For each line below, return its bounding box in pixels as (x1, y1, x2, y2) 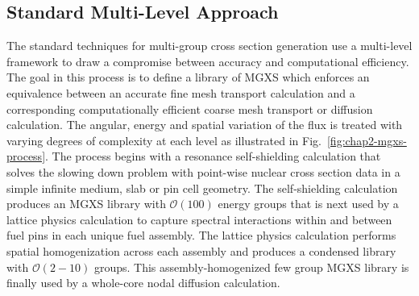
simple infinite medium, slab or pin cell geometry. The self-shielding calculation (6, 179, 398, 196)
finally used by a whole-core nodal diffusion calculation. (6, 274, 280, 291)
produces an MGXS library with (6, 195, 166, 212)
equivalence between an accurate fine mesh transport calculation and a (6, 84, 355, 101)
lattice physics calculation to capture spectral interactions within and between (6, 211, 392, 227)
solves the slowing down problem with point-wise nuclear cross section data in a (6, 163, 400, 180)
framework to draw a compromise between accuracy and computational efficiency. (6, 52, 409, 69)
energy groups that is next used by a (218, 195, 399, 212)
